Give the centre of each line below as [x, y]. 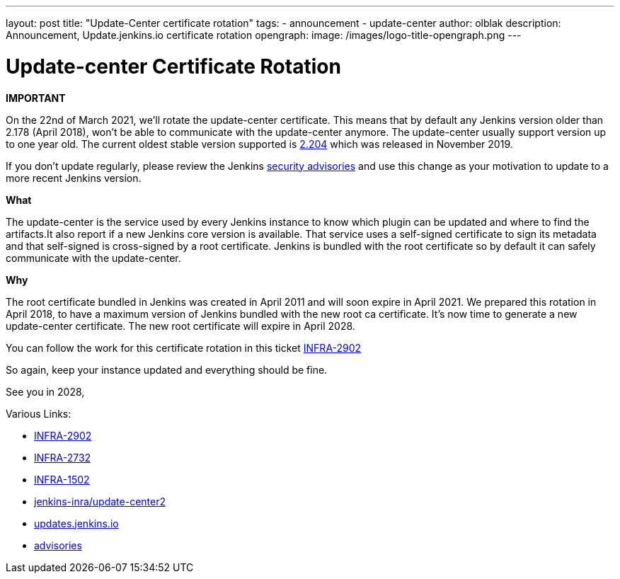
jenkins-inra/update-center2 [100, 501]
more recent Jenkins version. [74, 178]
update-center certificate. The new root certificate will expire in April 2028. [180, 326]
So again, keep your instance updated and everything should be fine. [167, 369]
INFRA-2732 [63, 457]
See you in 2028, [45, 391]
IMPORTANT [36, 98]
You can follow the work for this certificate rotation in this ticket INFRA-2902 [184, 348]
